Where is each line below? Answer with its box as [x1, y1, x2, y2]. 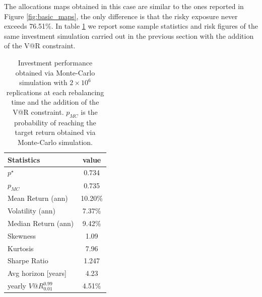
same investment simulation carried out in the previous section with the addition [4, 30, 254, 41]
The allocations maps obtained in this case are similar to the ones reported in [4, 1, 244, 11]
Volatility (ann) [8, 205, 55, 216]
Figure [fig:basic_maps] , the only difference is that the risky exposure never [4, 11, 238, 21]
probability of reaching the [14, 117, 96, 127]
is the [81, 106, 98, 117]
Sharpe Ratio [8, 255, 48, 266]
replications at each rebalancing [6, 87, 104, 97]
